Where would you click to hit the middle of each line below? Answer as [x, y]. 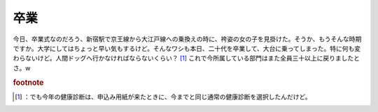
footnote [28, 82]
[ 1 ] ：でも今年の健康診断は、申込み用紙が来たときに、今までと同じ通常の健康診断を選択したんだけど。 [163, 97]
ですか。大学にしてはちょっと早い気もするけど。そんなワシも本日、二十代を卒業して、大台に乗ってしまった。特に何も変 [187, 48]
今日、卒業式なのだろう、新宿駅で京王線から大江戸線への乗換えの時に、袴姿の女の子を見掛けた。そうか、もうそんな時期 [187, 39]
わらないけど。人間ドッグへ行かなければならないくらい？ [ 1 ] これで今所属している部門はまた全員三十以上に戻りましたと [187, 58]
